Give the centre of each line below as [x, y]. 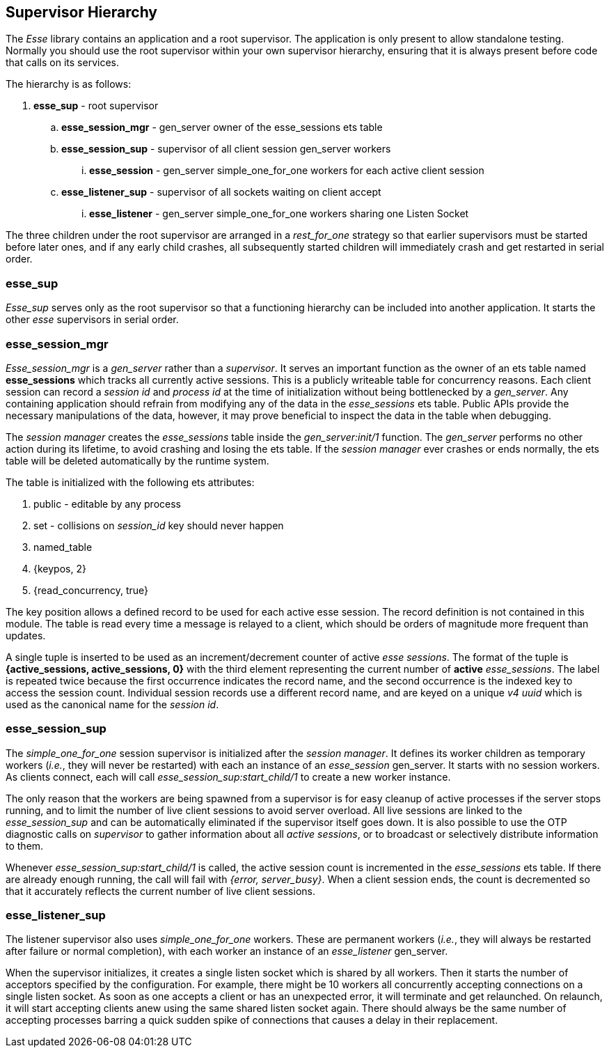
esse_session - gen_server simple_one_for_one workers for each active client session [287, 171]
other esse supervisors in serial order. [92, 320]
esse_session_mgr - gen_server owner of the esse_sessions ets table [222, 127]
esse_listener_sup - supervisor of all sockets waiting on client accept [221, 192]
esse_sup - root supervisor [96, 106]
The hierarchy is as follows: [69, 84]
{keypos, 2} [60, 568]
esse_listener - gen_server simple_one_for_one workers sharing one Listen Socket [279, 214]
